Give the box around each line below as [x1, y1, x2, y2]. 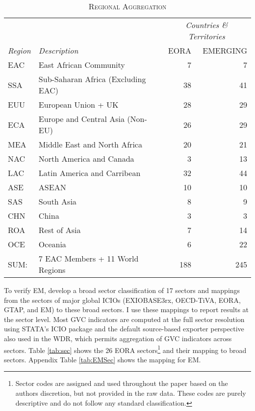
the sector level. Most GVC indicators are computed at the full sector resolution [4, 314, 245, 324]
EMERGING [203, 45, 247, 56]
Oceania [38, 238, 66, 250]
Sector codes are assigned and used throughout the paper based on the [15, 378, 228, 388]
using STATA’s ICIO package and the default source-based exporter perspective [4, 323, 244, 334]
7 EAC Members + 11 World [38, 253, 139, 264]
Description [38, 45, 78, 56]
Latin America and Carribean [38, 167, 141, 178]
